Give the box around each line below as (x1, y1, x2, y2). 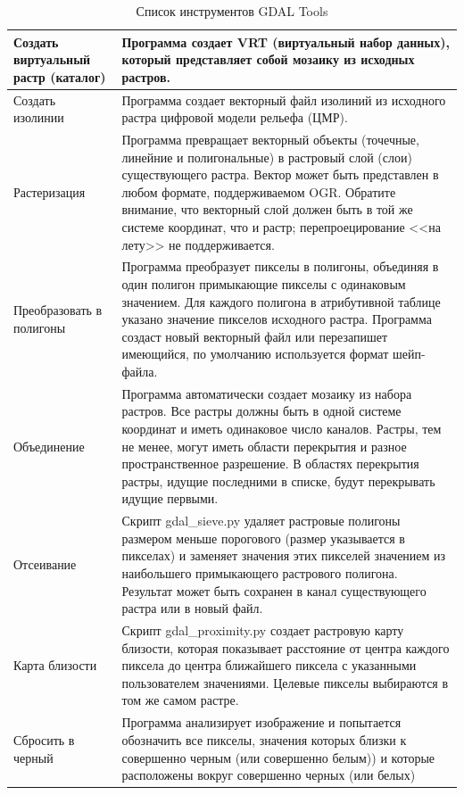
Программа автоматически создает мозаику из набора (121, 384, 412, 402)
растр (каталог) (13, 67, 106, 86)
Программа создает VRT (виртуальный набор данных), (121, 32, 450, 51)
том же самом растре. (121, 691, 239, 709)
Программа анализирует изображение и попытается (121, 713, 402, 732)
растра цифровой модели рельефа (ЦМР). (121, 108, 348, 127)
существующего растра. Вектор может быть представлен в (121, 165, 439, 184)
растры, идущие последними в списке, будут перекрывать (121, 471, 435, 490)
